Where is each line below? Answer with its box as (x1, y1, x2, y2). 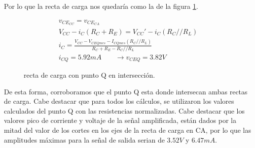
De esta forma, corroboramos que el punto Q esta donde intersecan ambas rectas (4, 86, 248, 96)
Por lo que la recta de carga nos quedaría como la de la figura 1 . (4, 1, 198, 11)
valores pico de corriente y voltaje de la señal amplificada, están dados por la (4, 115, 237, 125)
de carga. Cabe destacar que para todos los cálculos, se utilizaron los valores (4, 96, 234, 106)
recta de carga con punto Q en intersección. (24, 70, 155, 80)
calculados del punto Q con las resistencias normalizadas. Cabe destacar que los (4, 105, 245, 116)
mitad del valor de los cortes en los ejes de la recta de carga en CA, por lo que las (4, 124, 251, 135)
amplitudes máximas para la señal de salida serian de (4, 134, 165, 145)
